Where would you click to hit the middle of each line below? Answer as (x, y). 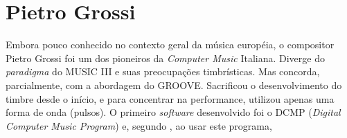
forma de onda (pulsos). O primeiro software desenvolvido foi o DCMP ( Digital (173, 112)
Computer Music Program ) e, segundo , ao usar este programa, (139, 125)
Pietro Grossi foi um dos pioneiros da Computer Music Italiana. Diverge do (165, 58)
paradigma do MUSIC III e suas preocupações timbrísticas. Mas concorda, (163, 71)
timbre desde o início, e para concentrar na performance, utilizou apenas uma (170, 98)
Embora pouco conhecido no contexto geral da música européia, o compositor (170, 45)
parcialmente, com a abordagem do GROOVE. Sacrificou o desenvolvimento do (174, 85)
